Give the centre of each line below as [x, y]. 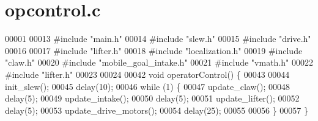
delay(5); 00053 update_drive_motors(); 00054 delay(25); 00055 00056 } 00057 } [157, 110]
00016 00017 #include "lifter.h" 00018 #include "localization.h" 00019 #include [154, 50]
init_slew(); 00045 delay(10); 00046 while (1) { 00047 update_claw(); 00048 [147, 86]
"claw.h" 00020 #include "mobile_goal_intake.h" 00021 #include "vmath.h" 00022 [159, 62]
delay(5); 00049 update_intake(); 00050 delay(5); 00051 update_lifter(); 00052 [152, 98]
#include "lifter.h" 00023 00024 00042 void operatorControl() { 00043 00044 [147, 74]
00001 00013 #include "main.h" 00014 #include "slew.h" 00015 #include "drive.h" [158, 39]
